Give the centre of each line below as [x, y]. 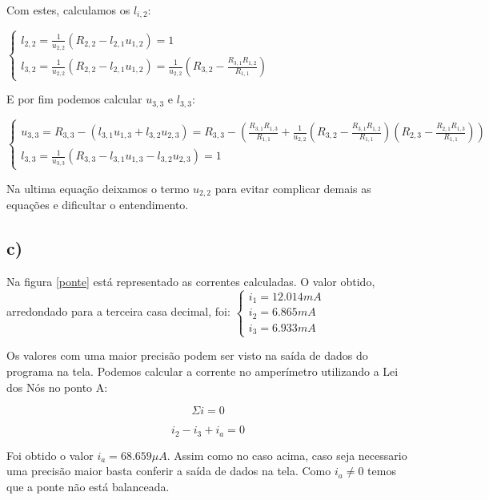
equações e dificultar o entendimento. [98, 204]
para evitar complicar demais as [293, 188]
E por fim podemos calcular [74, 99]
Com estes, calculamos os [68, 10]
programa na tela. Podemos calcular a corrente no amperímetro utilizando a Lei [202, 371]
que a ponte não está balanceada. [88, 486]
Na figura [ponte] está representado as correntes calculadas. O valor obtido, [191, 281]
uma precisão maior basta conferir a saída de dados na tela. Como [169, 471]
